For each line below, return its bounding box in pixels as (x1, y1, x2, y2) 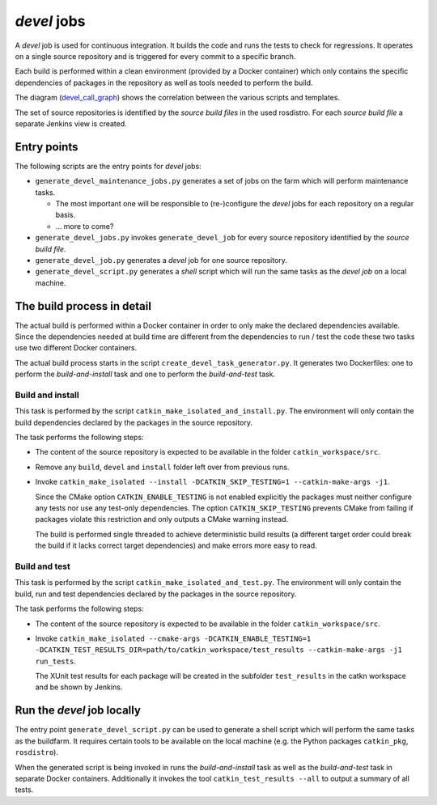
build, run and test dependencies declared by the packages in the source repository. (15, 589, 297, 599)
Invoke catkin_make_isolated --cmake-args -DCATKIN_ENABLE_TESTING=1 (35, 633, 312, 643)
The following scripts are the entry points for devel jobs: (15, 161, 202, 171)
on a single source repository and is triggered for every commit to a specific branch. (15, 51, 296, 61)
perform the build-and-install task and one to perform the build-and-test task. (15, 369, 275, 379)
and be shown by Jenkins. (35, 682, 123, 692)
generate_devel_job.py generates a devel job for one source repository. (35, 255, 287, 265)
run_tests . (35, 656, 76, 666)
